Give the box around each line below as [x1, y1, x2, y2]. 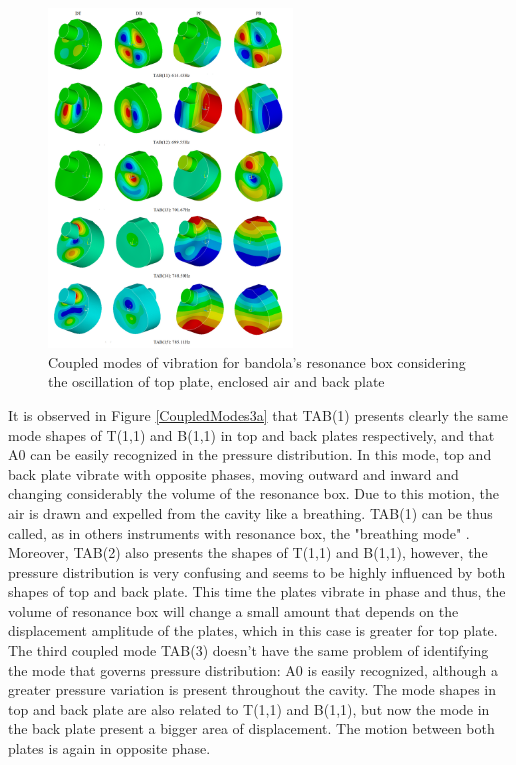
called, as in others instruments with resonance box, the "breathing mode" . [8, 522, 470, 543]
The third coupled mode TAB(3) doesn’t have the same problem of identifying [8, 640, 489, 661]
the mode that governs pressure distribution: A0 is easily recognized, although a [8, 659, 498, 680]
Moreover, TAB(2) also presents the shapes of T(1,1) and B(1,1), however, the [8, 542, 488, 563]
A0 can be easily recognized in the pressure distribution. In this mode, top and [8, 444, 492, 465]
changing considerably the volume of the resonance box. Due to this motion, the [8, 483, 499, 504]
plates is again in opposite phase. [8, 738, 211, 759]
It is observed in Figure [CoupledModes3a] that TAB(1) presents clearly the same [8, 404, 508, 425]
